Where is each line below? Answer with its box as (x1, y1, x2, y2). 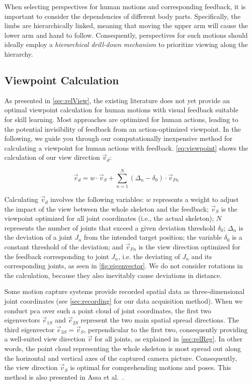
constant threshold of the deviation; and (4, 242, 123, 252)
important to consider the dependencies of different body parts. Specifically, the (4, 11, 241, 21)
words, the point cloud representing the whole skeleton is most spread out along (4, 343, 241, 353)
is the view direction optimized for (138, 242, 240, 252)
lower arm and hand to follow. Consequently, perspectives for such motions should (4, 30, 248, 40)
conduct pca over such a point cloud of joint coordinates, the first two (4, 305, 211, 315)
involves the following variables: (50, 194, 144, 204)
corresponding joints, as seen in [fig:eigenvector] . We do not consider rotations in (4, 261, 243, 271)
